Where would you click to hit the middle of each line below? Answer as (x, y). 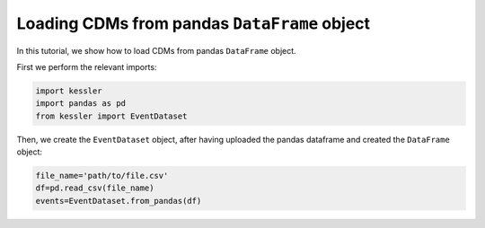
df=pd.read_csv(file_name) (95, 188)
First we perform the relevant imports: (87, 66)
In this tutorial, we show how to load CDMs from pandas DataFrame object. (156, 50)
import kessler (69, 91)
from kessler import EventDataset (111, 116)
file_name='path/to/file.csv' (102, 176)
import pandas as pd (80, 104)
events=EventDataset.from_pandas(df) (119, 201)
